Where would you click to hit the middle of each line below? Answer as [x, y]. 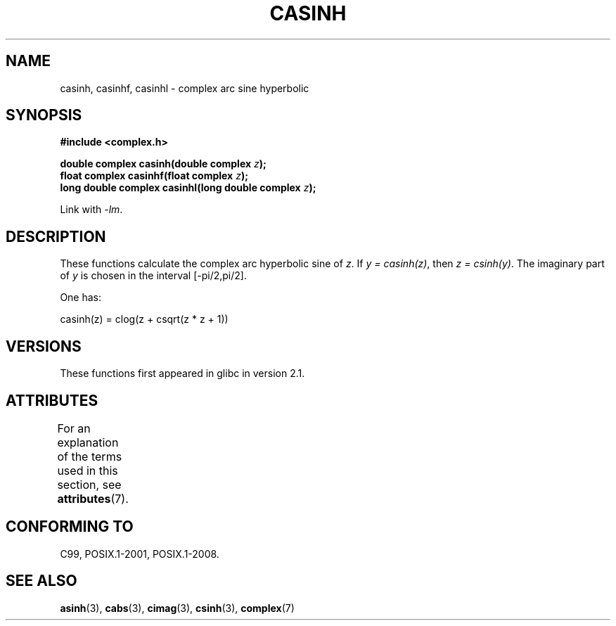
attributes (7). [93, 498]
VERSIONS [44, 346]
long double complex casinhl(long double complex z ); [188, 188]
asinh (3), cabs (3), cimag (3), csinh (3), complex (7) [177, 608]
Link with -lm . [91, 210]
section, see [89, 484]
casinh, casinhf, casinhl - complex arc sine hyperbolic [185, 88]
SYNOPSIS [44, 115]
